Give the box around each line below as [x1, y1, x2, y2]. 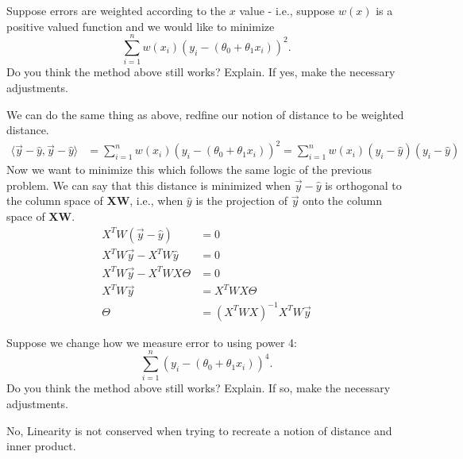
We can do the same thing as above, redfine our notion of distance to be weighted [6, 106, 404, 122]
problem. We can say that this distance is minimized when [6, 176, 291, 193]
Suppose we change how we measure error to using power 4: [6, 334, 297, 350]
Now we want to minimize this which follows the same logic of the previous [6, 161, 372, 178]
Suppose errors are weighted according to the [6, 2, 226, 18]
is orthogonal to [325, 176, 402, 193]
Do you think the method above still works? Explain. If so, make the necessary [6, 380, 391, 396]
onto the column [303, 192, 383, 209]
